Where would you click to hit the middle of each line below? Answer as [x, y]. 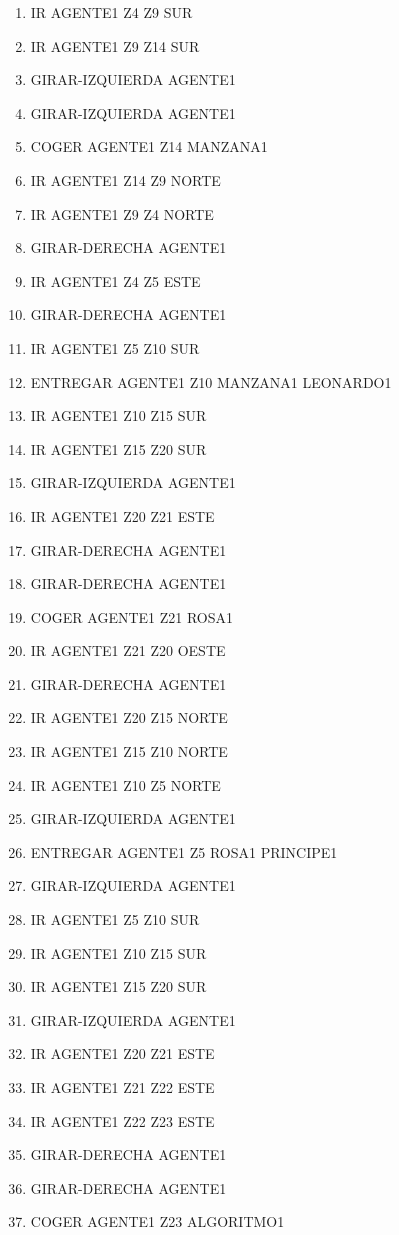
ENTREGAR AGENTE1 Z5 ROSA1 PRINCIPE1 [184, 851]
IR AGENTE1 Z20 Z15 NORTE [129, 717]
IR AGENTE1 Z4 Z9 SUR [111, 12]
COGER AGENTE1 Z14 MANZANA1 [149, 146]
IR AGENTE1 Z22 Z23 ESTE [122, 1120]
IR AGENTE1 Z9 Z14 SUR [115, 45]
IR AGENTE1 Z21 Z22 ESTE [122, 1087]
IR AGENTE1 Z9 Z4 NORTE [122, 213]
